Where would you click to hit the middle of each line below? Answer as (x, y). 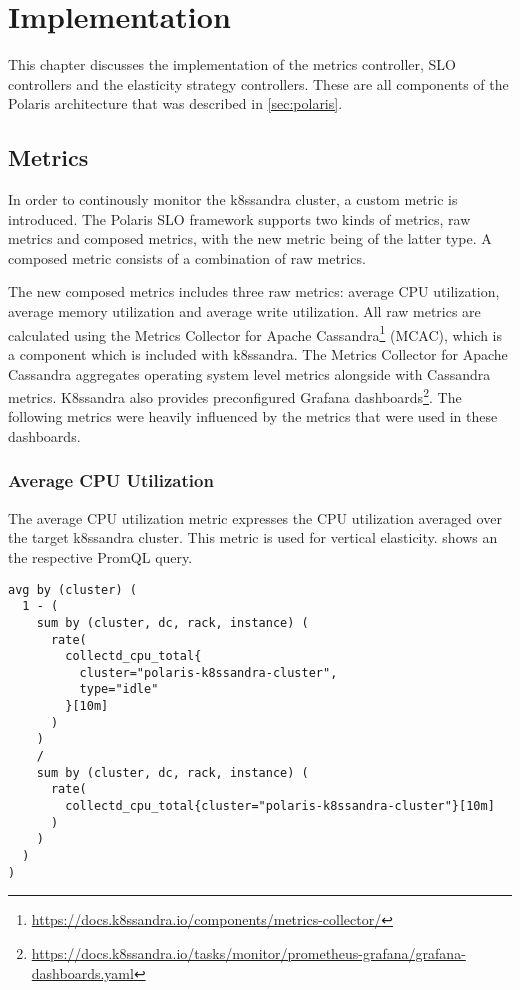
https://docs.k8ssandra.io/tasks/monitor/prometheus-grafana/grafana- (248, 952)
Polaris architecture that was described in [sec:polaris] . (175, 103)
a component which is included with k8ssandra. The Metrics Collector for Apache (258, 353)
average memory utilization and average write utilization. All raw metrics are (244, 311)
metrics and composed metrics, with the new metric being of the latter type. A (250, 238)
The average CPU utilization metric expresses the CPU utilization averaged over (255, 517)
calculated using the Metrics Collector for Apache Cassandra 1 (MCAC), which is (255, 333)
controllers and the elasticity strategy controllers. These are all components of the (258, 83)
